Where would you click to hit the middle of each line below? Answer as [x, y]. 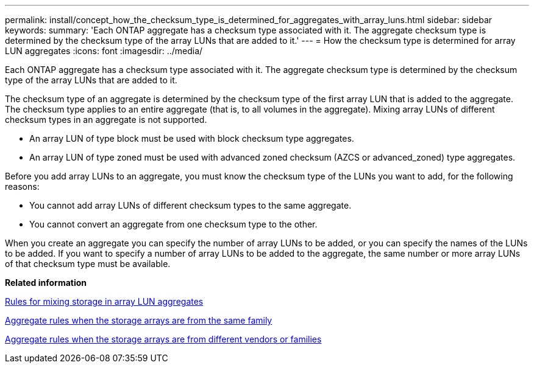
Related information [46, 283]
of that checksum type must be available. [88, 264]
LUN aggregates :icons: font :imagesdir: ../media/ [104, 51]
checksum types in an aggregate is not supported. [106, 120]
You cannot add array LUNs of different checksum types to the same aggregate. [190, 205]
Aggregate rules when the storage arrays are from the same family [139, 320]
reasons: [22, 186]
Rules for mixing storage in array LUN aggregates [104, 301]
